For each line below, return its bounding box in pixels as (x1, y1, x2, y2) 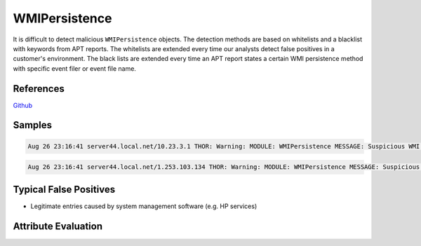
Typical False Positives (13, 183, 116, 196)
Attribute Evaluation (13, 220, 103, 232)
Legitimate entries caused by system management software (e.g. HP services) (30, 202, 258, 210)
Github (13, 101, 33, 109)
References (13, 83, 65, 95)
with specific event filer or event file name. (13, 64, 137, 73)
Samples (13, 119, 53, 131)
